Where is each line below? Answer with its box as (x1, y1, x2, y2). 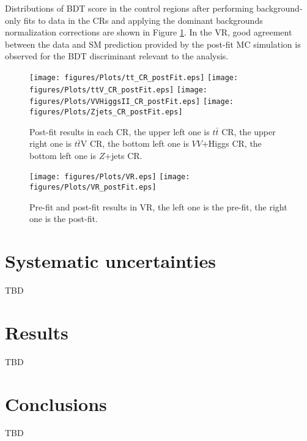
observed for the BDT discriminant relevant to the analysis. (5, 50, 229, 62)
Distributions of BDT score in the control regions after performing (5, 2, 254, 14)
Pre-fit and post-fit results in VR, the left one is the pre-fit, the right (29, 200, 287, 213)
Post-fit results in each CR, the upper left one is (29, 125, 210, 138)
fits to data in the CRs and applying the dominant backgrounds (23, 13, 263, 26)
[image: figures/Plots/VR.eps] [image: (29, 172, 190, 182)
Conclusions (5, 391, 107, 416)
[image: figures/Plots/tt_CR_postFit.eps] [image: (29, 73, 239, 82)
